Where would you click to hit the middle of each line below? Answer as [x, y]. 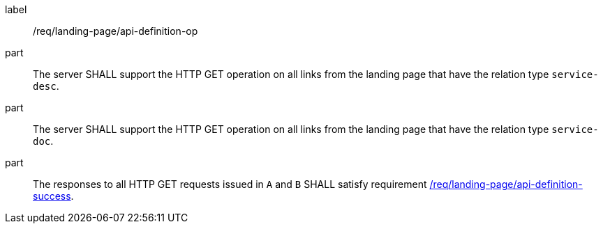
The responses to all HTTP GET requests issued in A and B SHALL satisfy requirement [230, 184]
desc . [46, 86]
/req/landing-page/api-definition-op [116, 31]
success [52, 196]
